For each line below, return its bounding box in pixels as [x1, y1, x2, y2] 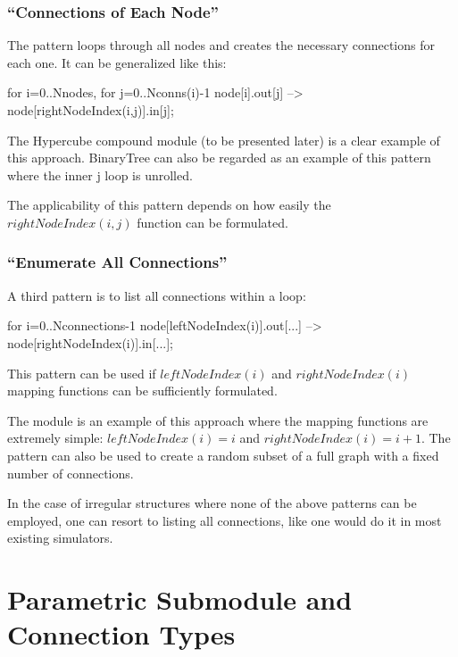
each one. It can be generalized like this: [7, 53, 227, 71]
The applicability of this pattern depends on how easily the [7, 195, 331, 214]
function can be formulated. [137, 212, 288, 231]
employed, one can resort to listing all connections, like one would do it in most [7, 511, 442, 529]
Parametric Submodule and [7, 581, 353, 618]
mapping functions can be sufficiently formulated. [7, 381, 278, 400]
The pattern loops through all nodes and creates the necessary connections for [7, 36, 435, 54]
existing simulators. [7, 528, 113, 547]
